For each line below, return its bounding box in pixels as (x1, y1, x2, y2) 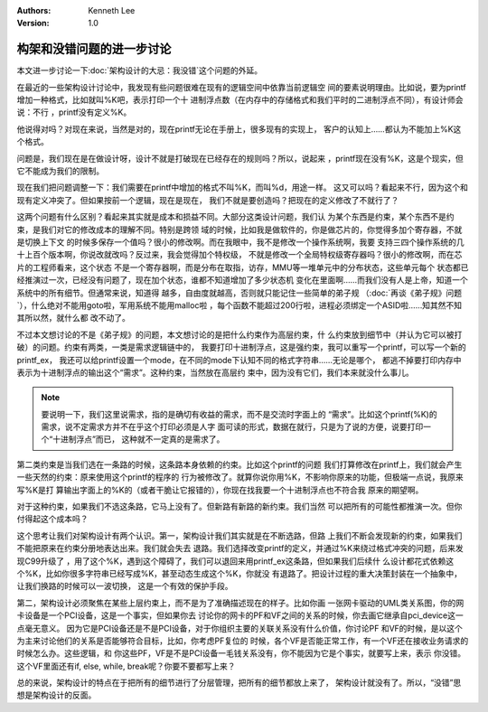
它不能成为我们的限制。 (16, 165, 104, 176)
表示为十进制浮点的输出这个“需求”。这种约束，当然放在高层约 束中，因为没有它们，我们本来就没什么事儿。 (16, 367, 415, 378)
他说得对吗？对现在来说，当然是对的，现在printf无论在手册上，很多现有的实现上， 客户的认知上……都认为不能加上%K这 (16, 123, 462, 135)
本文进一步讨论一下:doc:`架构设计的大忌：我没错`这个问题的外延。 (16, 65, 263, 76)
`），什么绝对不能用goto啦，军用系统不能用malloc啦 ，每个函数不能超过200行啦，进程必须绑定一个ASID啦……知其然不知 (16, 299, 463, 311)
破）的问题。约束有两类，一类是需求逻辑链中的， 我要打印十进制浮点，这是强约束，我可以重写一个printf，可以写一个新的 (16, 342, 466, 352)
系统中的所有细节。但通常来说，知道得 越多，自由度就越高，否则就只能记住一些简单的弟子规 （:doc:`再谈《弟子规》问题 (16, 287, 463, 298)
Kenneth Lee (88, 5, 136, 15)
